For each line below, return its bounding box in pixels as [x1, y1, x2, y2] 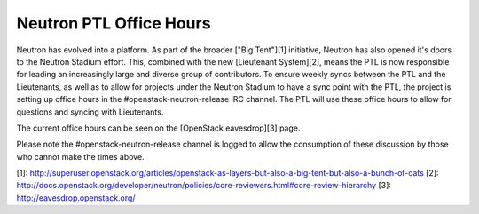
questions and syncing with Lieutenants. [16, 107, 164, 117]
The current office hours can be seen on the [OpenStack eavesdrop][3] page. [16, 123, 301, 133]
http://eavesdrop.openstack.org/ [16, 192, 136, 203]
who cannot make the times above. [16, 151, 145, 162]
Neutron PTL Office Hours [16, 13, 211, 33]
